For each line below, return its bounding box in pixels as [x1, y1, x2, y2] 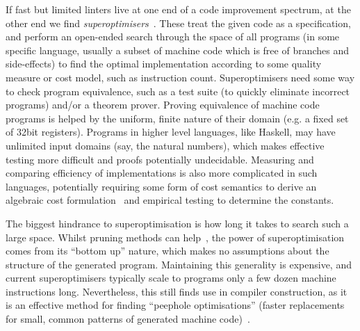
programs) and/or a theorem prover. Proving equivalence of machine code [6, 97, 320, 112]
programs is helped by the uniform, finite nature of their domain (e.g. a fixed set [6, 111, 349, 125]
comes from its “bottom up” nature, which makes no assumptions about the [6, 243, 329, 258]
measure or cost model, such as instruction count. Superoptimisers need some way [6, 70, 355, 84]
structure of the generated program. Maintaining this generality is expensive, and [6, 257, 352, 271]
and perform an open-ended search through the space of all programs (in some [6, 29, 340, 44]
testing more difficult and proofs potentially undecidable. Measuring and [6, 152, 314, 166]
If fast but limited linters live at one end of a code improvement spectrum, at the [6, 2, 351, 16]
